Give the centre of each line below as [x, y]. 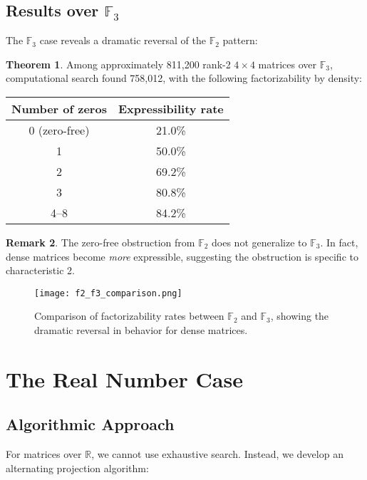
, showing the [300, 316]
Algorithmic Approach [90, 424]
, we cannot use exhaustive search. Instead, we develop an [217, 454]
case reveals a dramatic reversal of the [123, 40]
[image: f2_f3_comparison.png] [108, 293]
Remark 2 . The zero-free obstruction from [100, 242]
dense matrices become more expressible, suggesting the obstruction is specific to [182, 256]
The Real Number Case [124, 379]
